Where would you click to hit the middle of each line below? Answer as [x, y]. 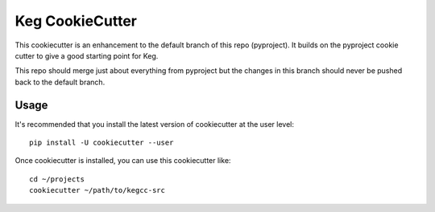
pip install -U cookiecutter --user [101, 143]
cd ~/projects [57, 179]
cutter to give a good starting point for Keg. [87, 55]
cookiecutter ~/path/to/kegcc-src [97, 190]
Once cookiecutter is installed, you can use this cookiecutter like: [123, 161]
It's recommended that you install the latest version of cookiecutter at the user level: [154, 124]
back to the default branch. [60, 82]
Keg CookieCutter [76, 21]
